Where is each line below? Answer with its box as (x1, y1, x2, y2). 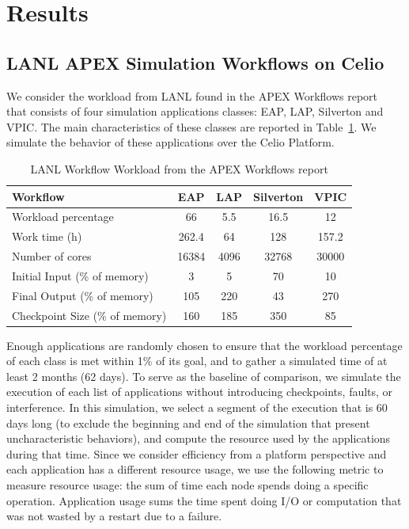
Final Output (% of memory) (12, 287, 153, 303)
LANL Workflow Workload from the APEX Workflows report (30, 160, 328, 177)
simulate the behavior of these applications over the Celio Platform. (6, 134, 335, 150)
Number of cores (12, 248, 92, 264)
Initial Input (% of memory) (12, 267, 149, 284)
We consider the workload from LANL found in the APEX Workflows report (6, 87, 378, 104)
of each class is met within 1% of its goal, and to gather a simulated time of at (6, 352, 388, 369)
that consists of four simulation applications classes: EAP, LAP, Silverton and (6, 103, 384, 120)
